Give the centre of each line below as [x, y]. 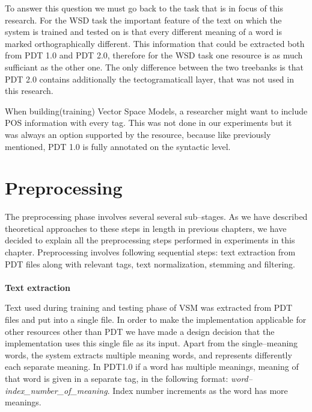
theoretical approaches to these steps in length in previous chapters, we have [146, 228]
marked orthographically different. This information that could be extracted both [155, 43]
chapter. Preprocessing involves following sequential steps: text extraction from [150, 252]
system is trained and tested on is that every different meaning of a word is [144, 32]
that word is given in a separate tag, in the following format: [117, 378]
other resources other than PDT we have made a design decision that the [140, 331]
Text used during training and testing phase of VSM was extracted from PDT [149, 307]
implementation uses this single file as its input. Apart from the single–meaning [151, 343]
